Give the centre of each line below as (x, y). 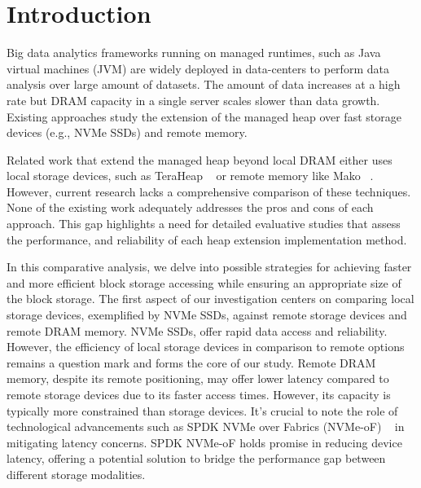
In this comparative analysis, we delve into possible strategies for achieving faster (209, 267)
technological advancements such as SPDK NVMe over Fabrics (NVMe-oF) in (206, 426)
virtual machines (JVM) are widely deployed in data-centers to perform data (198, 68)
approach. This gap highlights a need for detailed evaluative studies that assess (204, 224)
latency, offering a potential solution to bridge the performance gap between (196, 458)
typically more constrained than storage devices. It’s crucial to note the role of (202, 410)
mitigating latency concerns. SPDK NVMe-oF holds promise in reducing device (204, 442)
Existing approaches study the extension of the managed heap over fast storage (204, 116)
